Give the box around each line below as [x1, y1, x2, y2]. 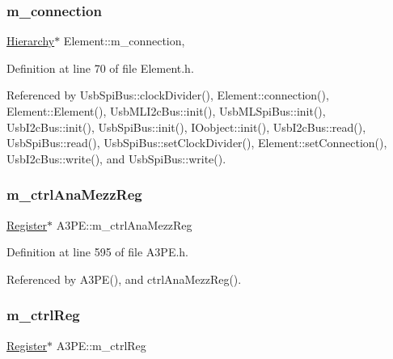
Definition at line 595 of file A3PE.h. [6, 243, 189, 260]
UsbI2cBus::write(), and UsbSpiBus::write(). [6, 150, 226, 167]
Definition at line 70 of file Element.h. [6, 59, 194, 76]
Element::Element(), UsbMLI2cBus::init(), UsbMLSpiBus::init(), [6, 103, 326, 119]
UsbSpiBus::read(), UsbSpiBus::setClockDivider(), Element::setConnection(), [6, 134, 387, 151]
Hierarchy [6, 32, 55, 49]
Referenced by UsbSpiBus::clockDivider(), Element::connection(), [6, 87, 329, 103]
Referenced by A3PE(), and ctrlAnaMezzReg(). [6, 270, 242, 287]
